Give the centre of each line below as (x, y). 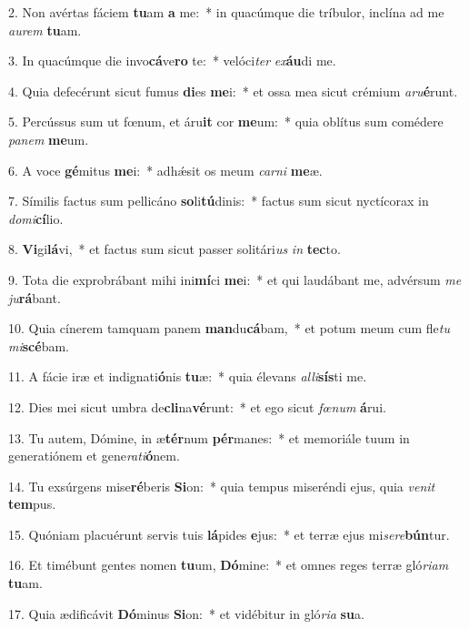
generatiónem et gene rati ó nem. (94, 456)
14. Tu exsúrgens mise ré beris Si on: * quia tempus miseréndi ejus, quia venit (222, 486)
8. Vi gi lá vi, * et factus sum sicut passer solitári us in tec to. (175, 249)
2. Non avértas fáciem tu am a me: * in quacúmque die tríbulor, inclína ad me (226, 12)
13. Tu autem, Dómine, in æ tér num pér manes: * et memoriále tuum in (209, 437)
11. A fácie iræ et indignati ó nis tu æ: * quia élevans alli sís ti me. (188, 376)
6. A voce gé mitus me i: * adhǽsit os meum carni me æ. (165, 170)
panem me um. (49, 139)
